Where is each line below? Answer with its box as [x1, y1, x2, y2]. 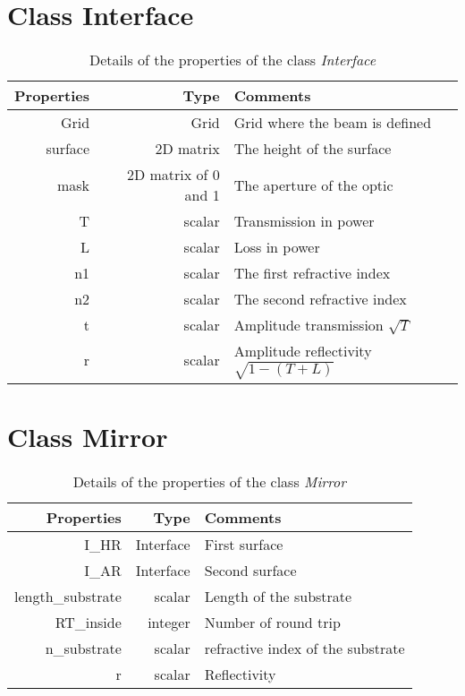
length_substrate [14, 585, 122, 606]
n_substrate [45, 637, 122, 658]
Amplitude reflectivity [233, 340, 372, 362]
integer [148, 611, 190, 632]
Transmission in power [233, 211, 375, 232]
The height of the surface [233, 138, 392, 159]
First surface [204, 533, 283, 554]
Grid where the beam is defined [233, 112, 432, 133]
